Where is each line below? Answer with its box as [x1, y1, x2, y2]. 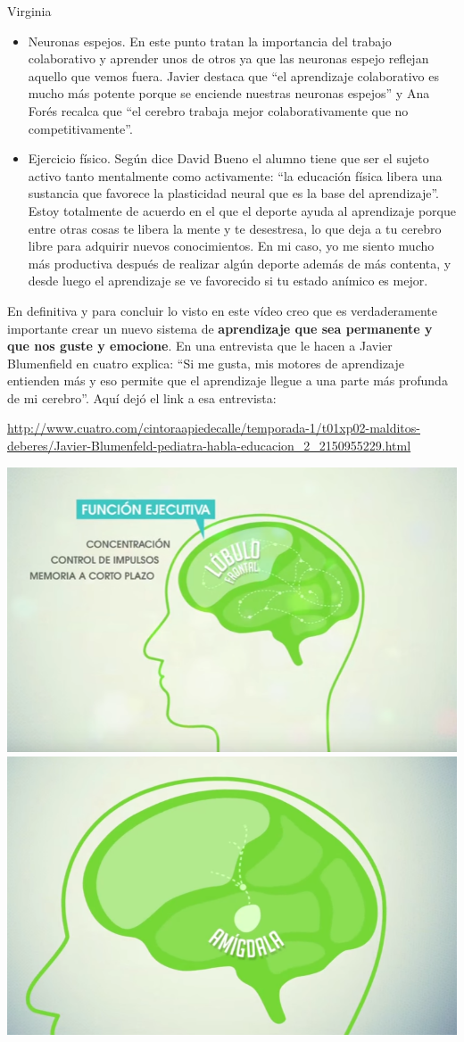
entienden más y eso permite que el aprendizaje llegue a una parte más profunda [7, 371, 448, 390]
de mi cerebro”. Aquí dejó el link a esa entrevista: [7, 388, 277, 407]
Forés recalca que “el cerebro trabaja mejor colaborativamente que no [28, 101, 409, 120]
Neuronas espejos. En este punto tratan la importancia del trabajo [28, 31, 392, 50]
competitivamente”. [28, 119, 133, 137]
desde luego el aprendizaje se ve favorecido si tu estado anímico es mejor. [28, 271, 428, 290]
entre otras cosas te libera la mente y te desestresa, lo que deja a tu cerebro [28, 219, 442, 237]
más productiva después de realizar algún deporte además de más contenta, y [28, 253, 452, 272]
